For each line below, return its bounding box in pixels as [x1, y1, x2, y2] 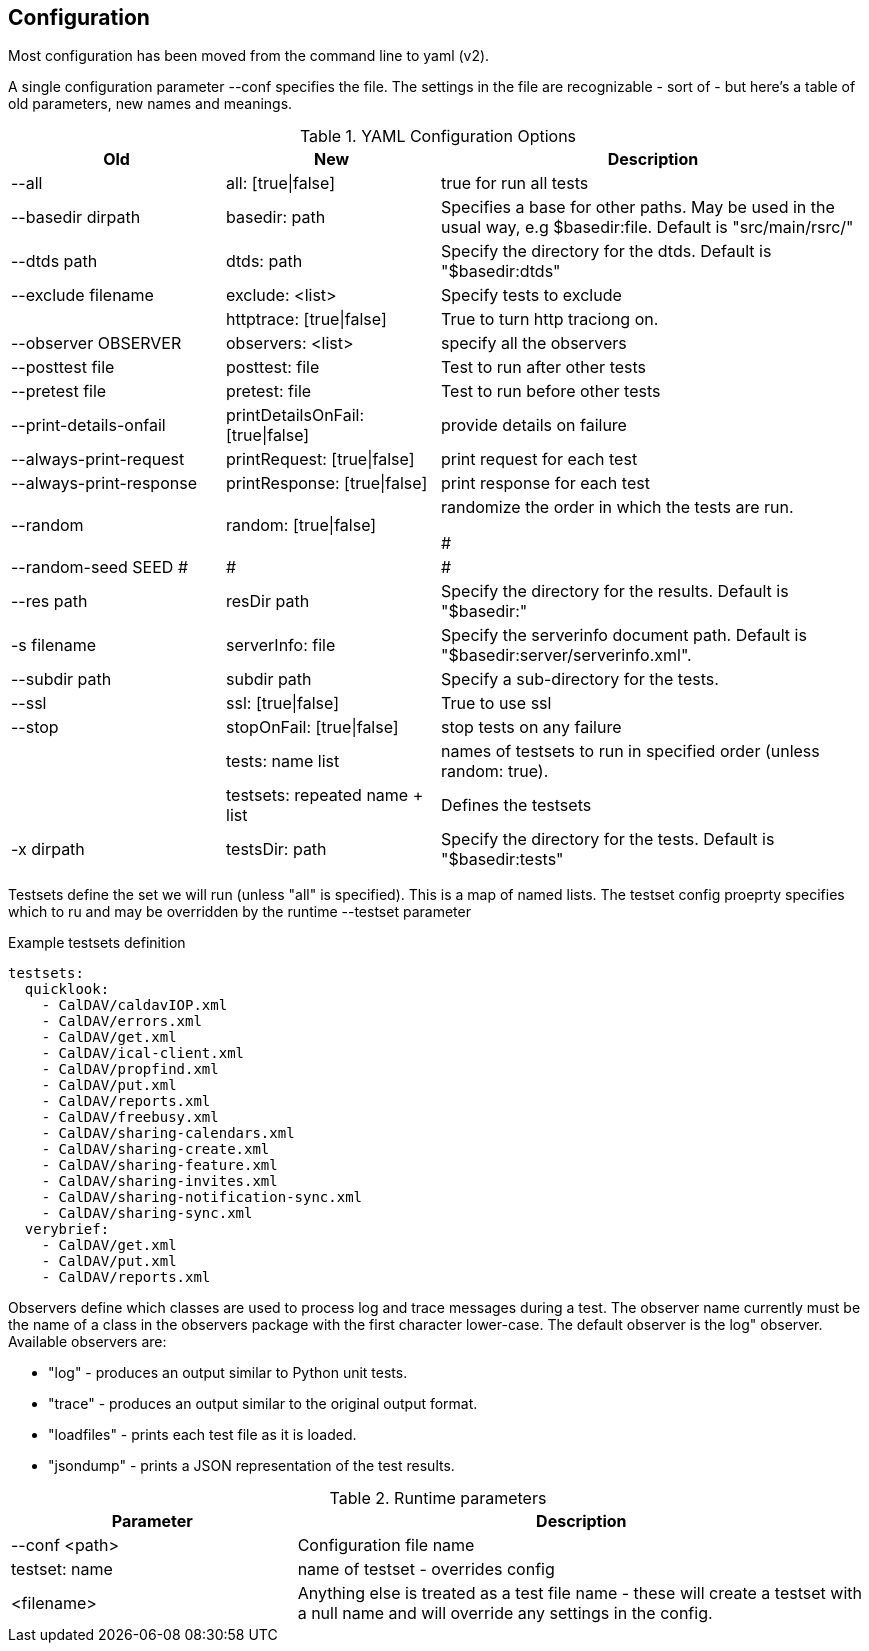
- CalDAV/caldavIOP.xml [41, 997, 228, 1014]
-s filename [11, 635, 97, 656]
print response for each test [441, 473, 650, 494]
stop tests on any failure [441, 717, 622, 738]
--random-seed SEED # [11, 557, 189, 578]
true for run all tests [441, 173, 589, 194]
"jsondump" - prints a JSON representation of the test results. [48, 1457, 455, 1475]
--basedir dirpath [11, 207, 141, 228]
